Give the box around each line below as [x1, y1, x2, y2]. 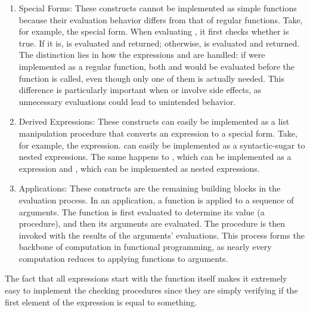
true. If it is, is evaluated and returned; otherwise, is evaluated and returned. [18, 36, 300, 49]
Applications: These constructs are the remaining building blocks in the [18, 182, 281, 194]
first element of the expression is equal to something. [5, 295, 197, 308]
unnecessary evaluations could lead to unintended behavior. [18, 95, 236, 107]
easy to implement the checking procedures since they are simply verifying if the [5, 284, 298, 296]
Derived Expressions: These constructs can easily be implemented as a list [18, 115, 290, 128]
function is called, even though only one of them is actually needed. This [18, 72, 284, 84]
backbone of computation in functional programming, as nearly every [18, 240, 272, 253]
